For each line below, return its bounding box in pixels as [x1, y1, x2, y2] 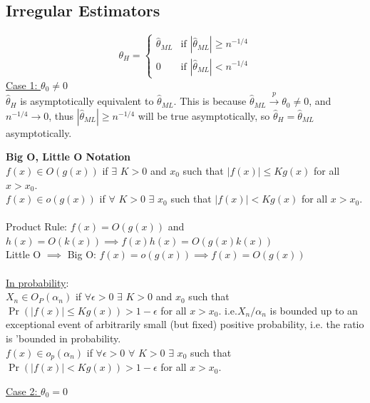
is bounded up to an [269, 302, 358, 317]
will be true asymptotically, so [138, 108, 270, 123]
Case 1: [6, 77, 38, 92]
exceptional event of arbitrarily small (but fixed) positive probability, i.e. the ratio [6, 317, 364, 332]
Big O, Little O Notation [6, 149, 131, 164]
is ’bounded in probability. [6, 331, 121, 346]
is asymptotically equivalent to [20, 93, 154, 108]
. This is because [173, 93, 247, 108]
